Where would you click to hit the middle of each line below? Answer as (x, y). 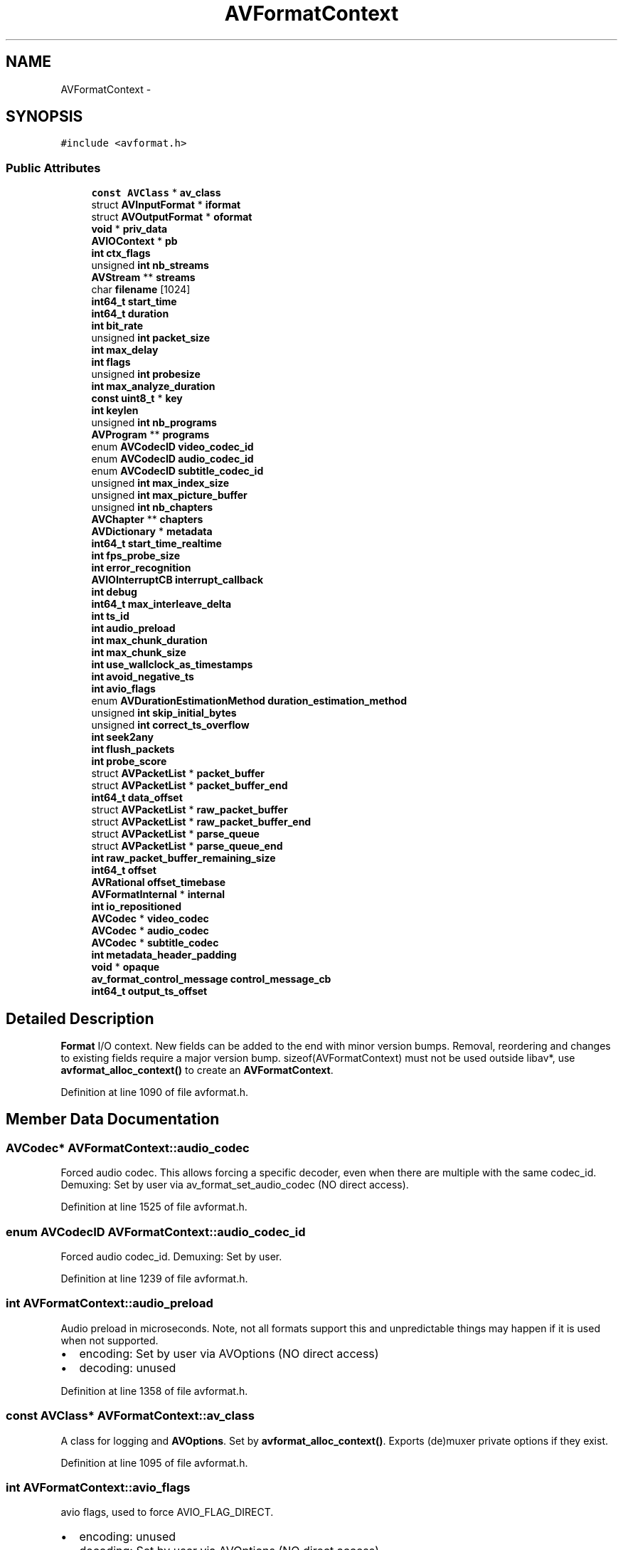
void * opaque (126, 967)
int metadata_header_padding (164, 955)
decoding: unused (128, 1367)
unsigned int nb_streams (150, 265)
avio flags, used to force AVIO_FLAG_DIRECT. (167, 1512)
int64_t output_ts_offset (149, 991)
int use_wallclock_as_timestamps (172, 665)
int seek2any (122, 737)
